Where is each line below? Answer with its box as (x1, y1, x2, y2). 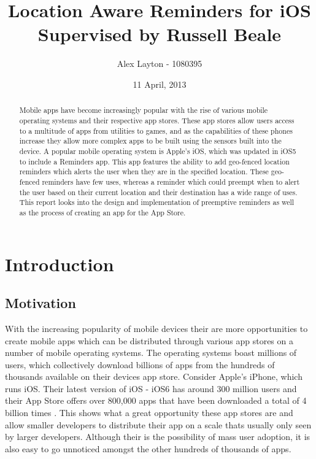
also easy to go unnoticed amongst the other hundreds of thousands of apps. (5, 442, 291, 455)
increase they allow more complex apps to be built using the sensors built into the (19, 136, 282, 146)
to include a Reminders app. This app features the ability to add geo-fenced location (19, 156, 290, 166)
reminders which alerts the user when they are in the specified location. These (19, 166, 269, 177)
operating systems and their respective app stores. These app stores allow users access (19, 115, 295, 125)
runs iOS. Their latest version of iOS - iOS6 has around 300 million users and (5, 382, 297, 395)
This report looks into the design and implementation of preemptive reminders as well (19, 197, 295, 207)
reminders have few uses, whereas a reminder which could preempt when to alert (42, 176, 300, 187)
